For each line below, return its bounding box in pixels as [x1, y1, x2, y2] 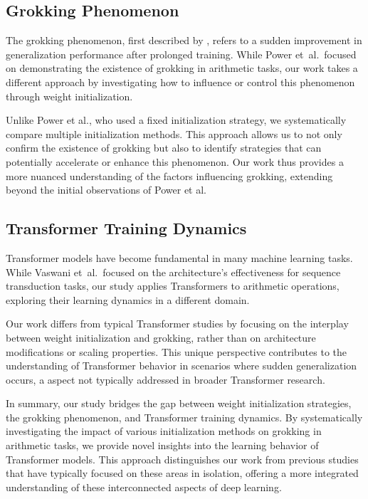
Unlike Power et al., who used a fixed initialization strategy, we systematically [6, 112, 347, 127]
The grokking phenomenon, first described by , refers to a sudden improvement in [6, 33, 362, 48]
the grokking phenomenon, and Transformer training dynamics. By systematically [6, 409, 363, 424]
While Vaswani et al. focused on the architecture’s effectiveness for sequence [6, 264, 341, 279]
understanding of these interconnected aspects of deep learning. [6, 479, 282, 494]
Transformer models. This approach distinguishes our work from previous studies [6, 451, 359, 466]
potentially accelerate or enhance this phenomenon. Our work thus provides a [6, 154, 344, 169]
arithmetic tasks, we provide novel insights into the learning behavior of [6, 438, 319, 453]
